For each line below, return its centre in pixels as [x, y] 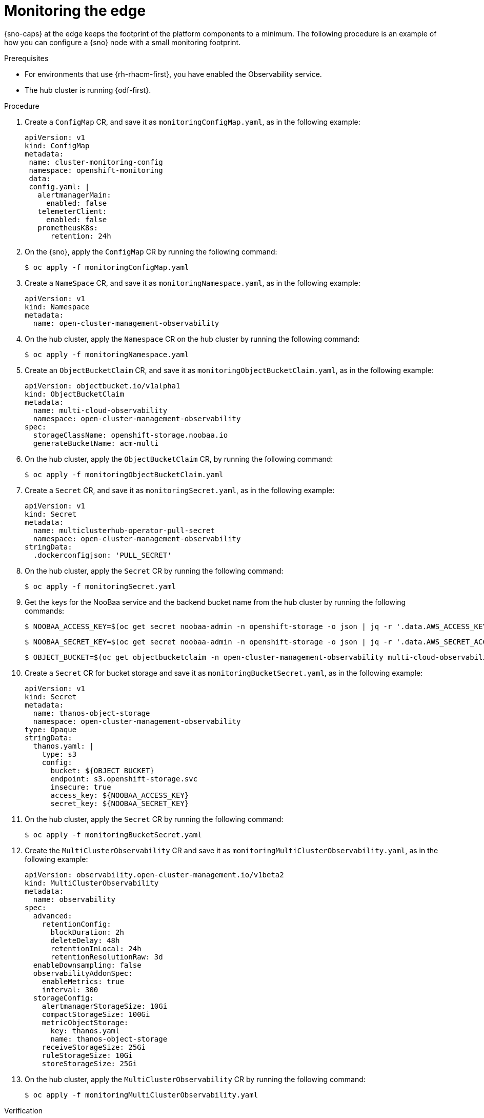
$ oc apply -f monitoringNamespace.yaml [107, 354]
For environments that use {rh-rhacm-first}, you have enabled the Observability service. [173, 74]
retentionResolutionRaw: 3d [107, 957]
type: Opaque [51, 729]
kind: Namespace [57, 307]
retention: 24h [81, 236]
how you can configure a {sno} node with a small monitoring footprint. [123, 42]
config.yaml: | [59, 187]
